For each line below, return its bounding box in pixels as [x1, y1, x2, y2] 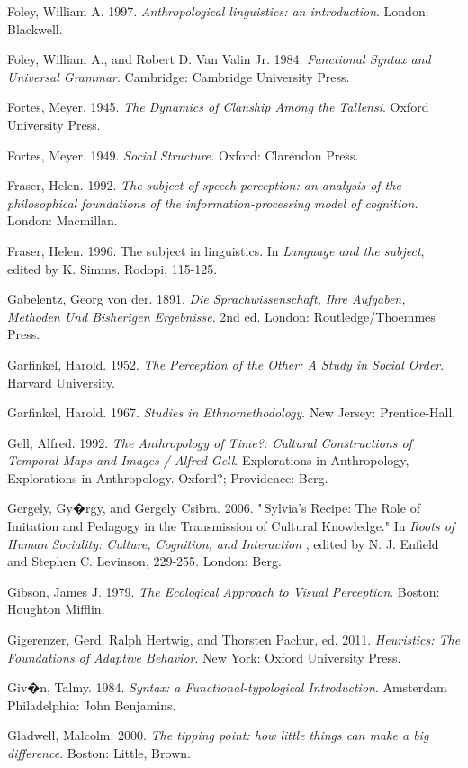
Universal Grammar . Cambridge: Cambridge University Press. [7, 67, 350, 86]
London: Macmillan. [7, 211, 118, 230]
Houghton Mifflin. [7, 599, 105, 618]
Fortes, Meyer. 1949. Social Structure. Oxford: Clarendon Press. [7, 145, 359, 164]
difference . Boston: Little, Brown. [7, 744, 191, 762]
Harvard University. [7, 372, 115, 391]
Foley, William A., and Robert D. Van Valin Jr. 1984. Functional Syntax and [7, 50, 431, 69]
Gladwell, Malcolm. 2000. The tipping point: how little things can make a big [7, 726, 429, 745]
